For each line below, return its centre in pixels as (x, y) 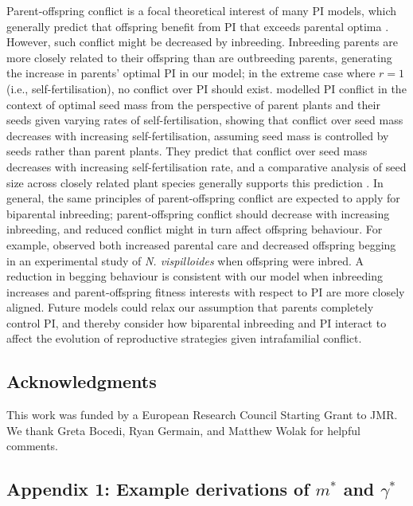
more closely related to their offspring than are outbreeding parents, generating (199, 57)
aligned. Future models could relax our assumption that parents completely (190, 307)
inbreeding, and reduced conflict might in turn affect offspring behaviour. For (195, 229)
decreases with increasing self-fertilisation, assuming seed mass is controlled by (198, 135)
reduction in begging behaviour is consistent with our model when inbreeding (195, 276)
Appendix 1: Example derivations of (158, 489)
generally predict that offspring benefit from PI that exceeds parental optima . (198, 26)
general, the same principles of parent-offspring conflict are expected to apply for (203, 198)
